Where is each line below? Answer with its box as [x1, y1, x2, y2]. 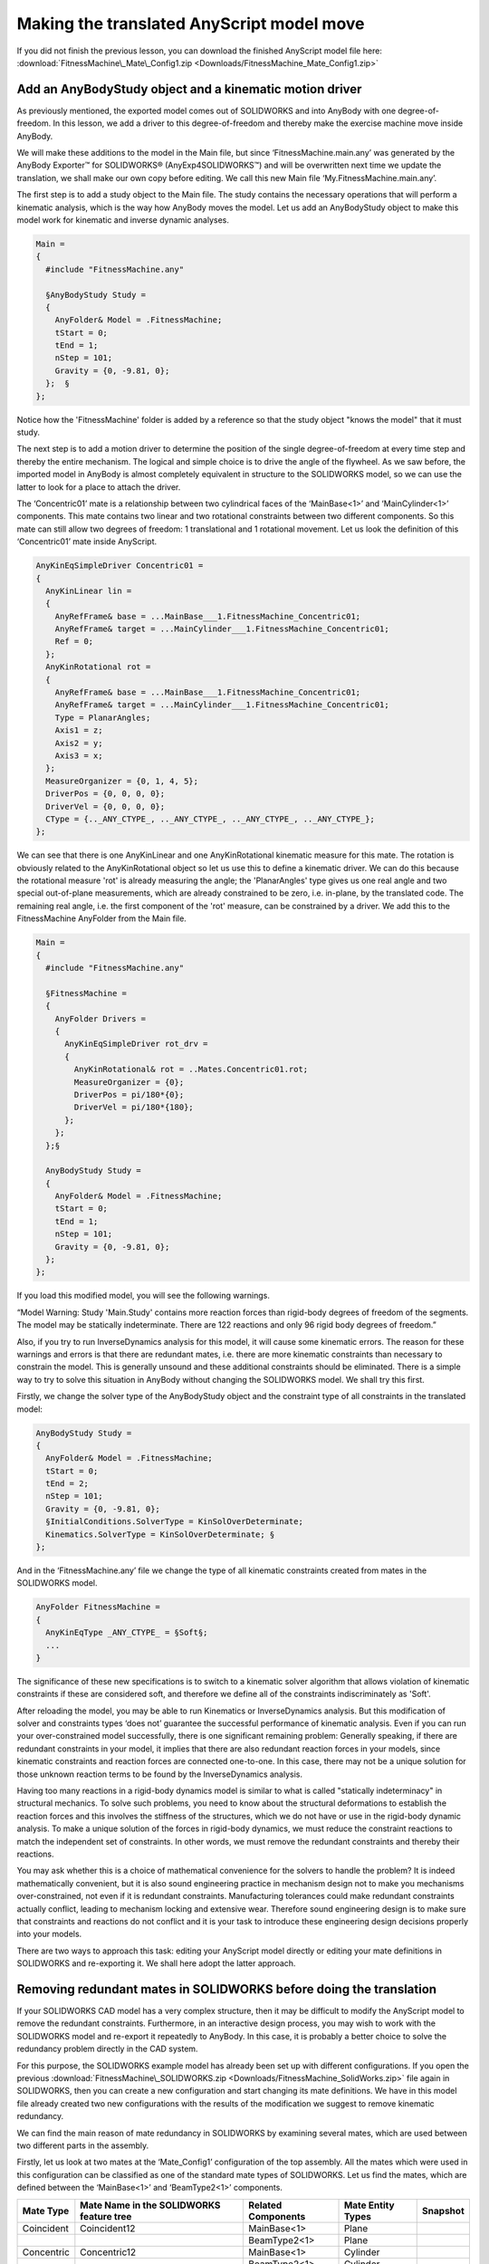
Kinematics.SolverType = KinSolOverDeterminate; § [45, 1529, 275, 1540]
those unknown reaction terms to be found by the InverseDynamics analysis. [16, 1769, 303, 1780]
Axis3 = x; [54, 750, 103, 761]
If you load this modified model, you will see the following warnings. [16, 1290, 271, 1301]
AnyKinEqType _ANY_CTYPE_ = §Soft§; [45, 1627, 208, 1638]
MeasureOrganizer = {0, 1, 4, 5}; [45, 775, 199, 786]
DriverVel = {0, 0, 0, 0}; [45, 801, 166, 811]
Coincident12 [80, 2221, 136, 2234]
